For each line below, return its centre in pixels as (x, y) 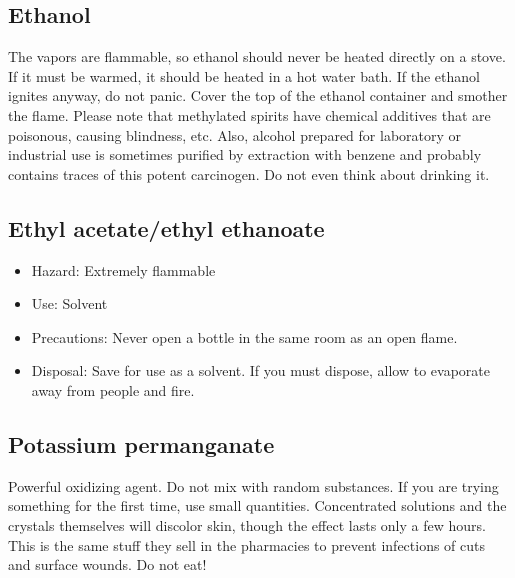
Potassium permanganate (141, 443)
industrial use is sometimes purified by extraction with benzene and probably (245, 154)
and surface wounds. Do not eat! (107, 564)
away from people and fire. (113, 389)
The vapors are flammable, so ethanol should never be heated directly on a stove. (257, 56)
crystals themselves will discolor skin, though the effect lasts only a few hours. (247, 524)
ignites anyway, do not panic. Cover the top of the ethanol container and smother (258, 95)
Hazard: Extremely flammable (123, 269)
